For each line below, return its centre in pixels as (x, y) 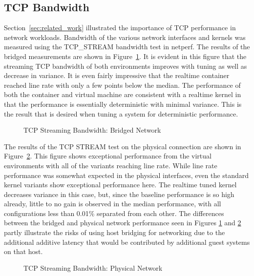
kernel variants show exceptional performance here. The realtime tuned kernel (120, 185)
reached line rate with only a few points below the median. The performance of (122, 85)
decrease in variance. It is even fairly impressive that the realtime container (117, 75)
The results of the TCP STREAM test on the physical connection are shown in (123, 146)
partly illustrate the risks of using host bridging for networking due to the (115, 232)
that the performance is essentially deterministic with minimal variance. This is (123, 104)
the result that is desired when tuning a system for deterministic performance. (121, 113)
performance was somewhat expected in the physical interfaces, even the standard (127, 175)
